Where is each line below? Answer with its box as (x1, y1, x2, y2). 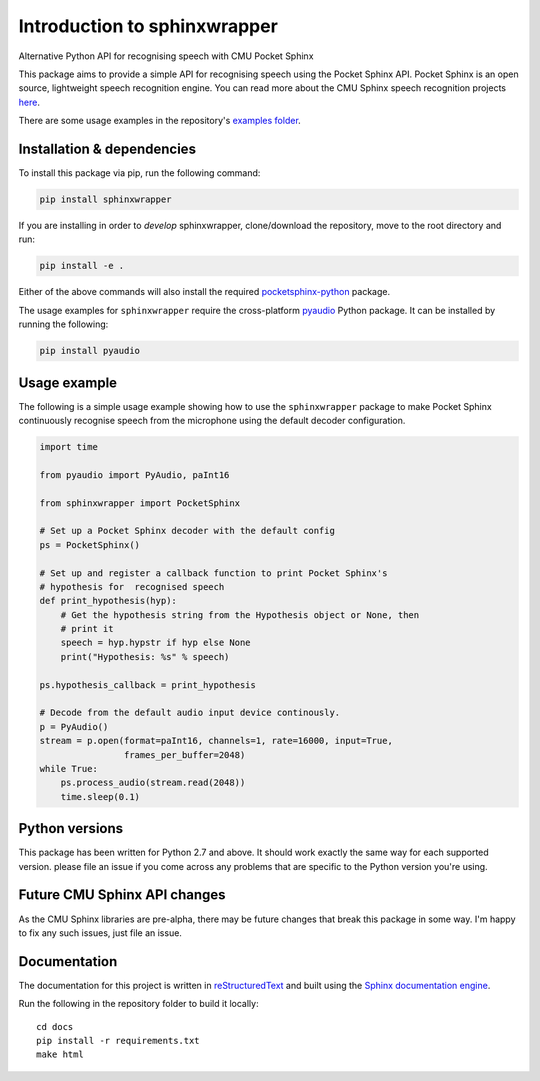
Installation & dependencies (18, 140, 197, 157)
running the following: (18, 318, 109, 330)
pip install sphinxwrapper (39, 194, 172, 205)
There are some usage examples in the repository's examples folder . (18, 115, 302, 127)
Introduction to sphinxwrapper (18, 15, 279, 37)
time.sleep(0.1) (60, 791, 140, 802)
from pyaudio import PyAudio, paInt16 (39, 469, 230, 480)
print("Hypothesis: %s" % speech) (60, 651, 230, 662)
